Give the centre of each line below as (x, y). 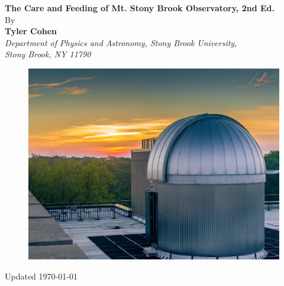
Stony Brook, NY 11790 (48, 54)
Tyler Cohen (31, 31)
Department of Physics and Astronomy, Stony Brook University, (121, 42)
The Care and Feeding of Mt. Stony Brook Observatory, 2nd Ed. (140, 8)
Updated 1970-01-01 (41, 276)
